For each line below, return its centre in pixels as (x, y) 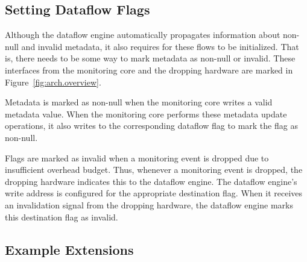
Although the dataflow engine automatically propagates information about (143, 35)
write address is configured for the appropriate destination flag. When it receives (154, 193)
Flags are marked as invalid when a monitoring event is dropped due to (137, 158)
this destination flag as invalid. (62, 217)
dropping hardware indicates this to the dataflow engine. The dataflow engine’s (151, 181)
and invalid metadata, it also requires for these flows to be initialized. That (160, 46)
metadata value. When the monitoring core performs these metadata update (146, 114)
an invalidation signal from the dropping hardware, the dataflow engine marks (149, 204)
